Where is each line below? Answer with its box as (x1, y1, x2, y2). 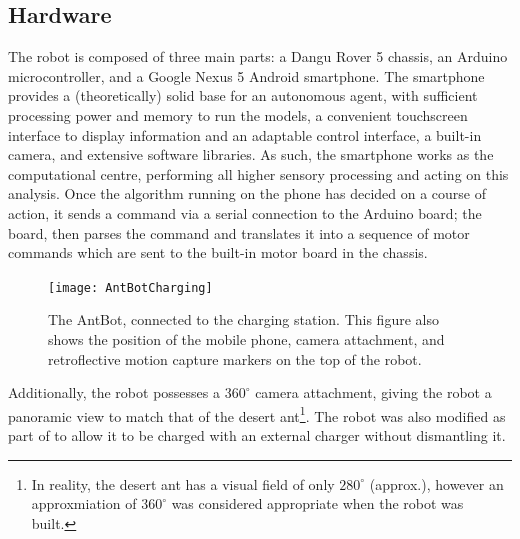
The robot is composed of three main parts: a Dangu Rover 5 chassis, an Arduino (8, 46, 508, 67)
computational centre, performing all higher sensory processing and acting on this (8, 163, 509, 184)
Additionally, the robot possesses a (8, 382, 220, 403)
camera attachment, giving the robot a (255, 382, 492, 403)
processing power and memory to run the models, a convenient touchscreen (8, 104, 468, 125)
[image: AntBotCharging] (48, 280, 213, 295)
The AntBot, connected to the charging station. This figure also (48, 309, 439, 330)
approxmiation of (31, 493, 137, 514)
